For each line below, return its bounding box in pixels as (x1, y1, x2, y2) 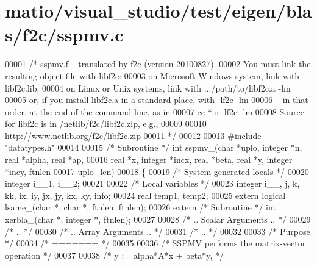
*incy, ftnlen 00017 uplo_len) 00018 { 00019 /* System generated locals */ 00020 (5, 165, 309, 178)
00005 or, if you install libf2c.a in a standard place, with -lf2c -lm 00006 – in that (5, 93, 308, 106)
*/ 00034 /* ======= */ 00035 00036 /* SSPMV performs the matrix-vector (5, 237, 306, 250)
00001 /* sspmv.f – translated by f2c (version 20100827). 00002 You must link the (5, 57, 311, 70)
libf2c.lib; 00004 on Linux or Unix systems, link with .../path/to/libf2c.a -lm (5, 81, 291, 94)
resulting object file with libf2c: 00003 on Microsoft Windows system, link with (5, 69, 300, 82)
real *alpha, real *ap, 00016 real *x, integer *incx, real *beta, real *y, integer (5, 153, 293, 166)
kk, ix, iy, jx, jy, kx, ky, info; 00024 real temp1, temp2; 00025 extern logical (5, 189, 286, 201)
